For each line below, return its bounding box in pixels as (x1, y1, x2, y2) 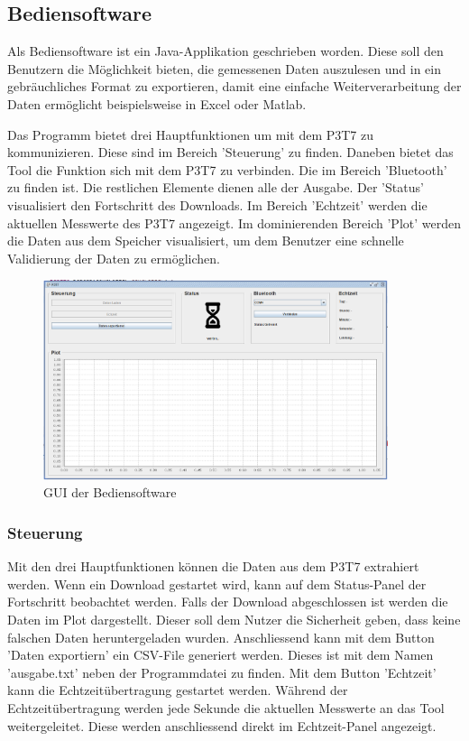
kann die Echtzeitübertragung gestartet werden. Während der (7, 681, 348, 699)
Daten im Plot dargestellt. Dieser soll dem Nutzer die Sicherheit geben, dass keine (7, 610, 461, 629)
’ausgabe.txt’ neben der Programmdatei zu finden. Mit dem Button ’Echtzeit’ (7, 662, 437, 681)
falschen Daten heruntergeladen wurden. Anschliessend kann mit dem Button (7, 627, 435, 646)
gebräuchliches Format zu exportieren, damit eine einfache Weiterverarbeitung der (7, 77, 462, 96)
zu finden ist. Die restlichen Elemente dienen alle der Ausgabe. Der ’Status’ (7, 178, 424, 197)
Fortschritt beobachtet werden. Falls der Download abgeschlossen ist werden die (7, 592, 448, 611)
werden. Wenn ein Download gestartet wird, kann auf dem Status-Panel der (7, 574, 427, 593)
